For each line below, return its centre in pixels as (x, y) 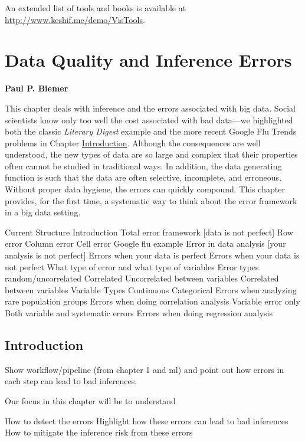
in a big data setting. (43, 212)
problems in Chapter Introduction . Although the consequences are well (133, 143)
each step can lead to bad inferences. (71, 381)
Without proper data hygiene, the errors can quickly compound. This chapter (145, 189)
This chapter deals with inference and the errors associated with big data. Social (150, 108)
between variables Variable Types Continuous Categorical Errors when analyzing (151, 289)
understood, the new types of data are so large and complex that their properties (151, 154)
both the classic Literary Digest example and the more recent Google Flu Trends (151, 131)
